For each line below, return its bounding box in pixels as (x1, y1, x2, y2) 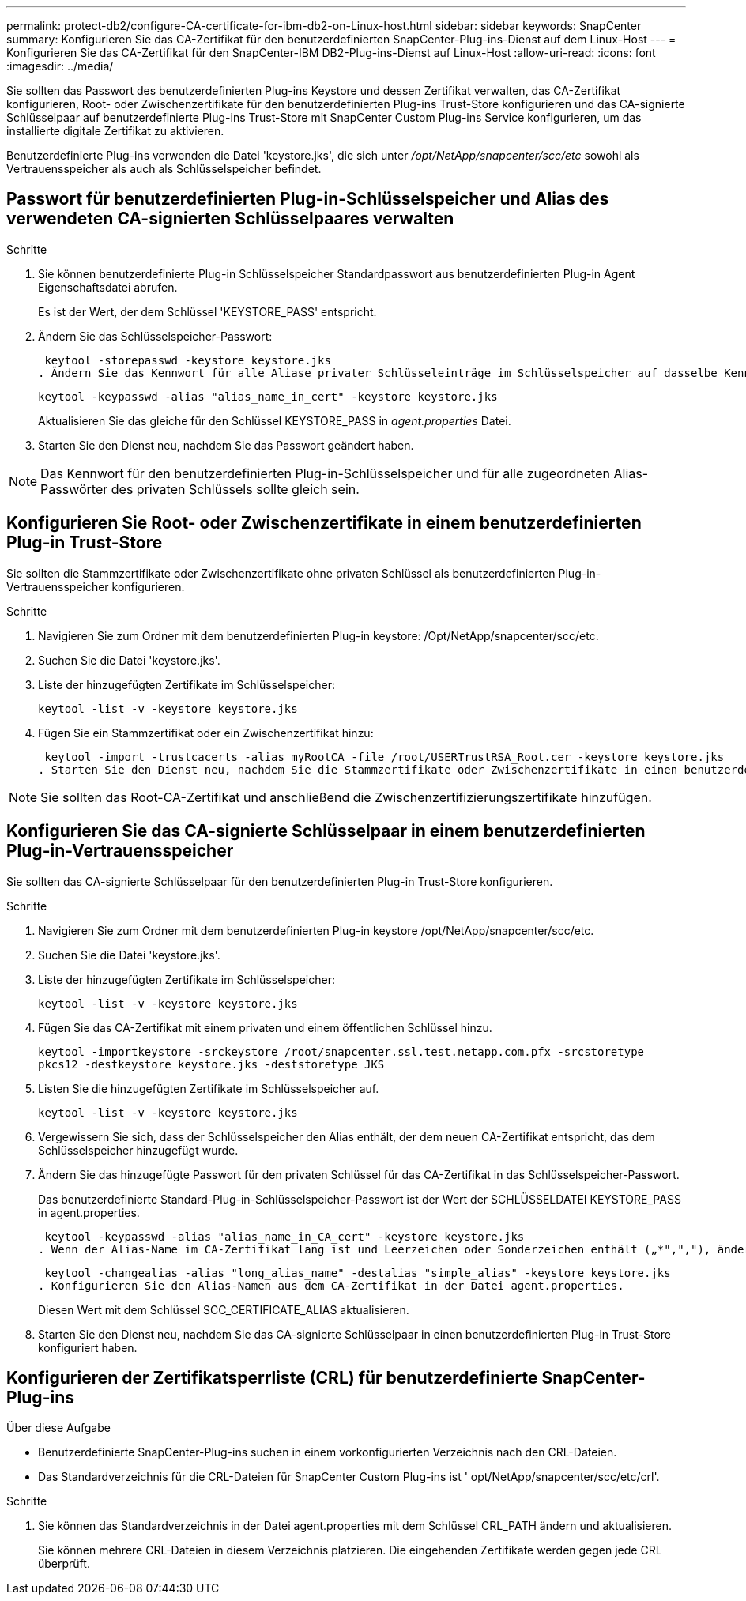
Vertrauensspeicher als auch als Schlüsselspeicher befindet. (6, 162, 322, 175)
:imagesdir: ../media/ (6, 59, 114, 73)
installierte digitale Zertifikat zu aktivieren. (6, 124, 224, 137)
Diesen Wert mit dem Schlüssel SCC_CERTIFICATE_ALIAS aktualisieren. (38, 1302, 409, 1317)
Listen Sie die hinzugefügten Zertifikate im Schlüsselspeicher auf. (38, 1081, 379, 1095)
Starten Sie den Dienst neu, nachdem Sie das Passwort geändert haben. (38, 438, 414, 452)
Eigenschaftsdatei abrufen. (38, 280, 178, 294)
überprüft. (38, 1557, 90, 1571)
